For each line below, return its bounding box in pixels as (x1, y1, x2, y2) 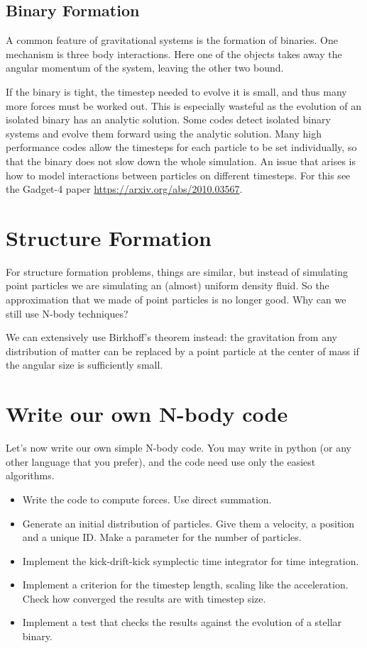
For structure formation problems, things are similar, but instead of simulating (6, 264, 349, 279)
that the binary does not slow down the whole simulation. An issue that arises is (6, 153, 356, 168)
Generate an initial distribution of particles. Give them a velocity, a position (22, 515, 355, 530)
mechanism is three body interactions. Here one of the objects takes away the (6, 46, 342, 61)
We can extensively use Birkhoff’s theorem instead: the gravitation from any (6, 330, 337, 345)
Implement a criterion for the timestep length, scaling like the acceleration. (22, 577, 349, 592)
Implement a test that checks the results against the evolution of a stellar (22, 615, 342, 630)
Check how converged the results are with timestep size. (22, 591, 266, 605)
